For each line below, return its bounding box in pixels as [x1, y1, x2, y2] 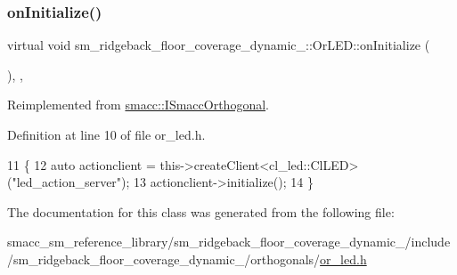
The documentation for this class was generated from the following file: [7, 202, 395, 221]
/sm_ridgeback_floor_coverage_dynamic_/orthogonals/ [7, 249, 321, 268]
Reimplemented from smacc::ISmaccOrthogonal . [7, 95, 269, 114]
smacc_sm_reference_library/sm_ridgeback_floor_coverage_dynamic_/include [7, 232, 451, 251]
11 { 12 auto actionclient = [7, 155, 156, 174]
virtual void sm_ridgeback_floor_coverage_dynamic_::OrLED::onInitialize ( [7, 36, 430, 54]
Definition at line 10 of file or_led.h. [7, 125, 206, 143]
